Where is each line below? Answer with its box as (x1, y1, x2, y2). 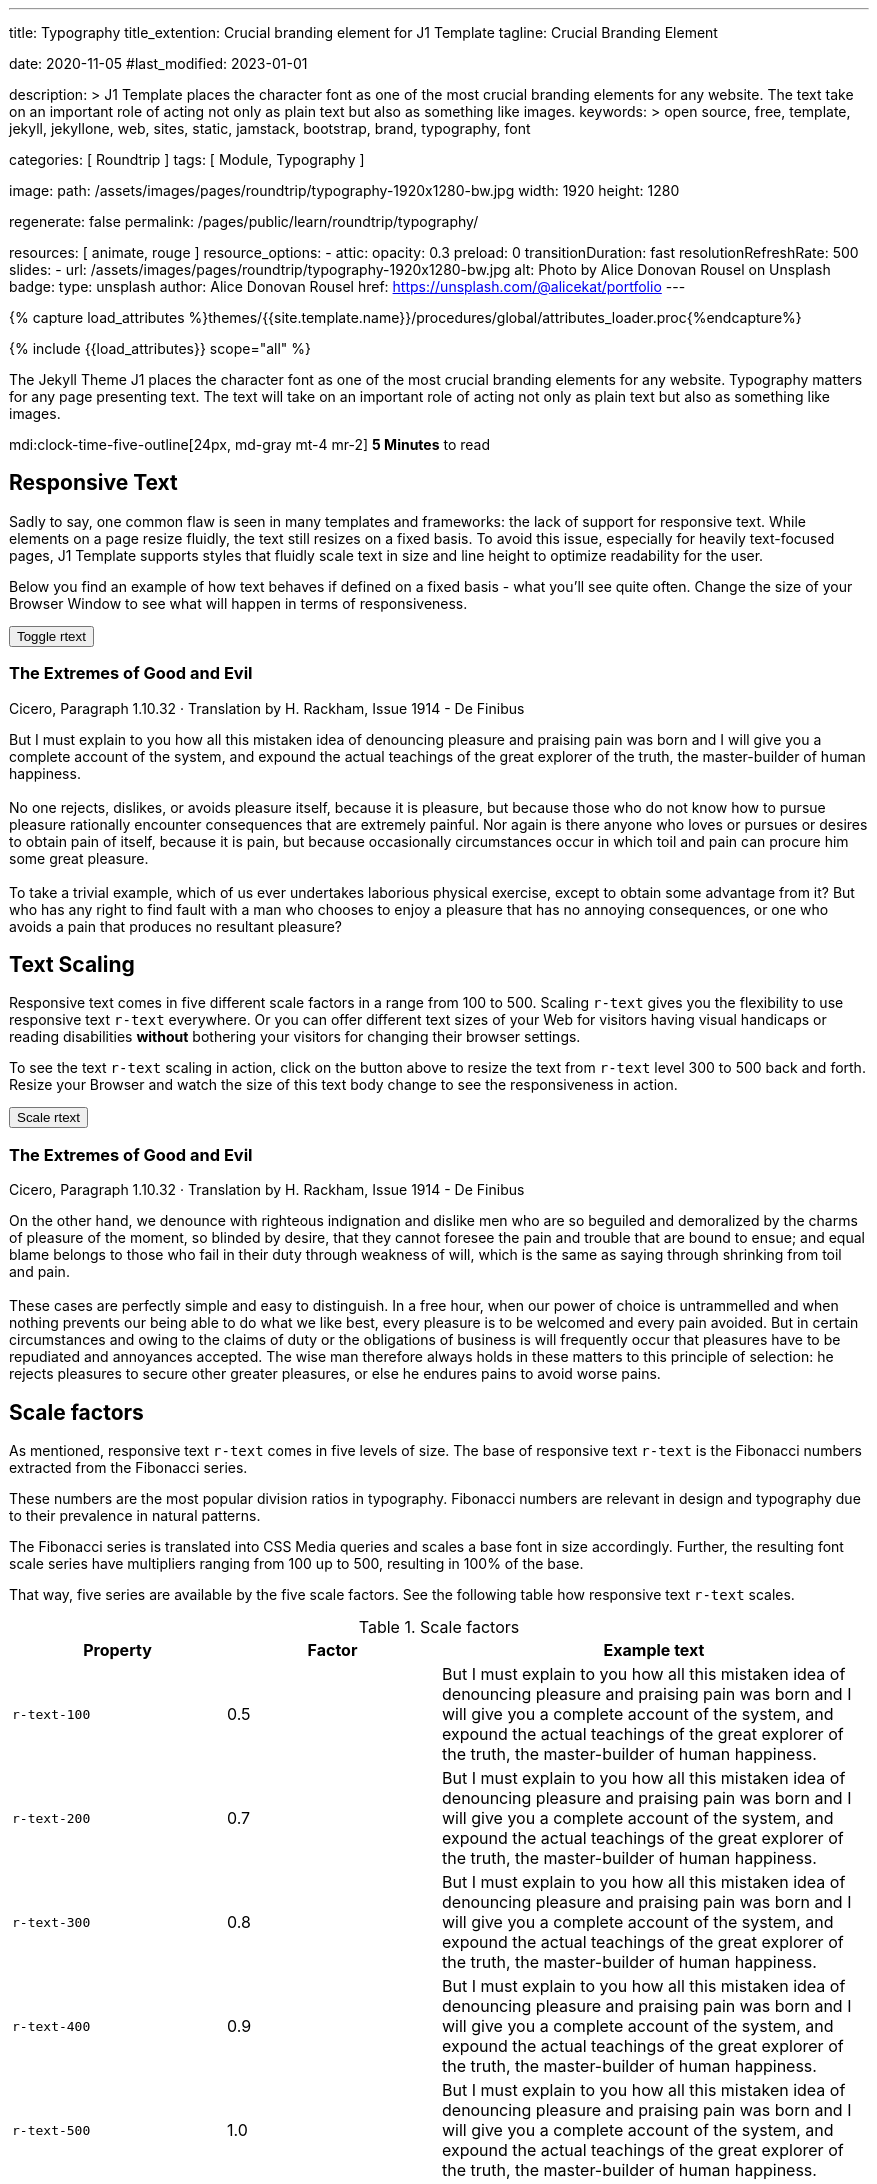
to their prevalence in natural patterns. (9, 1507, 261, 1525)
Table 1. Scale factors (358, 1617, 520, 1638)
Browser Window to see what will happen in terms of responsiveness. (9, 594, 468, 612)
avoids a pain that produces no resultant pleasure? (9, 917, 342, 935)
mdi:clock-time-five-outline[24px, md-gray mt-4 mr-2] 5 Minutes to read (9, 436, 491, 453)
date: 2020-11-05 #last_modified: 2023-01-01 (9, 55, 308, 72)
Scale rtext (17, 1110, 80, 1126)
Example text (603, 1640, 705, 1661)
